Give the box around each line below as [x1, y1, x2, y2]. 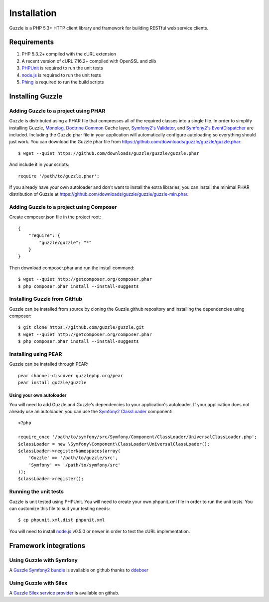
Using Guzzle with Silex [9, 580, 68, 587]
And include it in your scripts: [9, 161, 70, 167]
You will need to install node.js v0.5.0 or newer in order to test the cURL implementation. [9, 528, 190, 534]
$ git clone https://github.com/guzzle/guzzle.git [18, 325, 144, 330]
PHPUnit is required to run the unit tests [21, 65, 103, 71]
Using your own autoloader [9, 392, 67, 398]
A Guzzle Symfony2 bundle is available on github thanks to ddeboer [9, 567, 149, 573]
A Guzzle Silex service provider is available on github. [9, 590, 120, 596]
